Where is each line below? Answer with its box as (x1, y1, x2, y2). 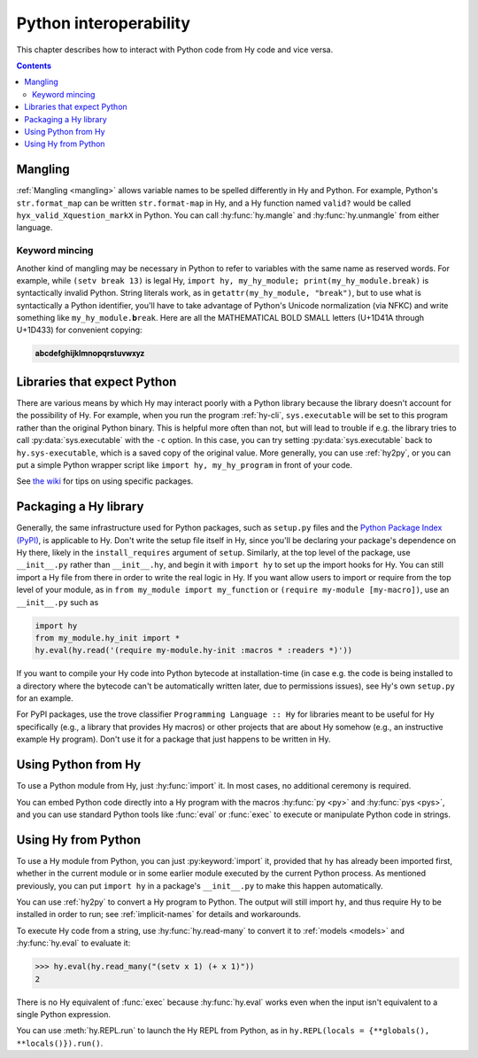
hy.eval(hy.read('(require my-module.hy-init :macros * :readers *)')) (35, 645, 353, 656)
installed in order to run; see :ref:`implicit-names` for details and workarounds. (16, 909, 301, 920)
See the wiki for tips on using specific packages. (16, 476, 194, 486)
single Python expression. (16, 1008, 111, 1019)
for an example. (16, 693, 74, 704)
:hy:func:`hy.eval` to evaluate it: (16, 937, 131, 948)
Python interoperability (16, 13, 190, 33)
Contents (16, 60, 52, 71)
